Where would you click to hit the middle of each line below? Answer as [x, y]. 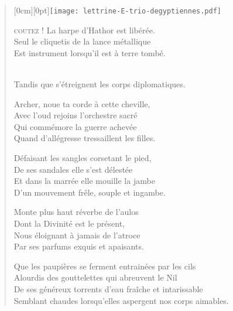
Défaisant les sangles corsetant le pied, [83, 158]
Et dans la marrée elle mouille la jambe [84, 181]
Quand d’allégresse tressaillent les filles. [85, 138]
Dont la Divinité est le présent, [69, 223]
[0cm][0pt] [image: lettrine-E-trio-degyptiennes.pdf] [117, 10]
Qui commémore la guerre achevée [75, 126]
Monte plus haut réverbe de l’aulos [76, 212]
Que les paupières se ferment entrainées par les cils [105, 266]
